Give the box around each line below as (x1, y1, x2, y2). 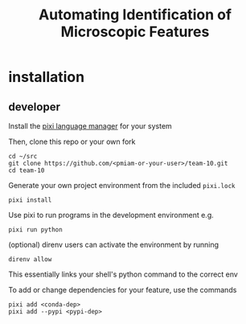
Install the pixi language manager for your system (8, 121, 173, 130)
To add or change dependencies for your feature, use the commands (8, 285, 237, 294)
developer (8, 100, 60, 113)
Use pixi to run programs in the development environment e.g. (8, 211, 215, 219)
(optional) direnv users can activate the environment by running (8, 240, 219, 249)
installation (8, 68, 85, 86)
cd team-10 (8, 166, 45, 174)
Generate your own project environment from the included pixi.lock (8, 181, 236, 190)
